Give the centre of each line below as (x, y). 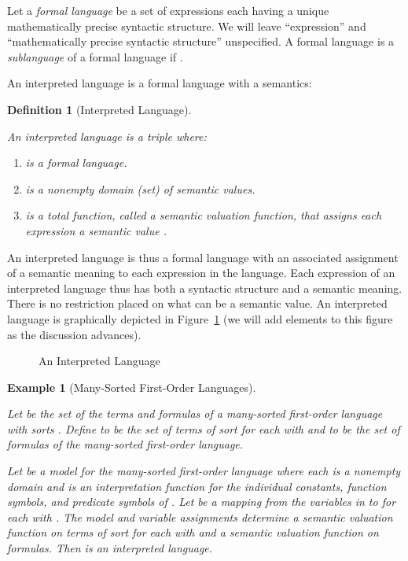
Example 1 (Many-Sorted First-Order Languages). (132, 387)
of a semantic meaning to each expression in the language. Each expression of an (201, 273)
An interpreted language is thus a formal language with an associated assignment (203, 257)
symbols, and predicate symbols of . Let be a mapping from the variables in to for (202, 502)
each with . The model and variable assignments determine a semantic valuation (200, 517)
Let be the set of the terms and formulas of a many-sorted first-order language (195, 413)
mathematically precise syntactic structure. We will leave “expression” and (187, 26)
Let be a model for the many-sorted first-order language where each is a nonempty (204, 471)
